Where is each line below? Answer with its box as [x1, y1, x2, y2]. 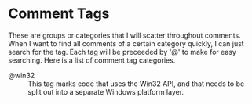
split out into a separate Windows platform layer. [27, 87, 184, 96]
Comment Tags [8, 5, 110, 23]
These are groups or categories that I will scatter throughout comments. [8, 30, 241, 40]
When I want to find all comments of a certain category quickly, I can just [8, 38, 245, 48]
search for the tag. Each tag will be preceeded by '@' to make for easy [8, 47, 237, 56]
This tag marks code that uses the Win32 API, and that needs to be [27, 79, 245, 88]
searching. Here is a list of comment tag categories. [8, 56, 176, 65]
